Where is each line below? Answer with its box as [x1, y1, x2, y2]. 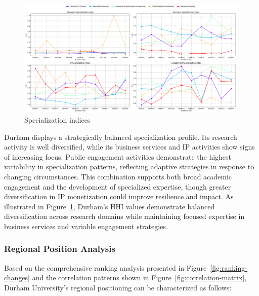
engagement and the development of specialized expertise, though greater [4, 181, 231, 192]
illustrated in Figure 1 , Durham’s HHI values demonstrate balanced [4, 201, 215, 211]
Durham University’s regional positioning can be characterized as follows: [4, 282, 232, 292]
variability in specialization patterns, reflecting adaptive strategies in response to [4, 161, 254, 172]
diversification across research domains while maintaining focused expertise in [4, 211, 245, 221]
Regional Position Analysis [4, 242, 115, 255]
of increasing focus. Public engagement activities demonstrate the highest [4, 151, 232, 162]
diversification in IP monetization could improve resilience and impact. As [4, 191, 234, 202]
